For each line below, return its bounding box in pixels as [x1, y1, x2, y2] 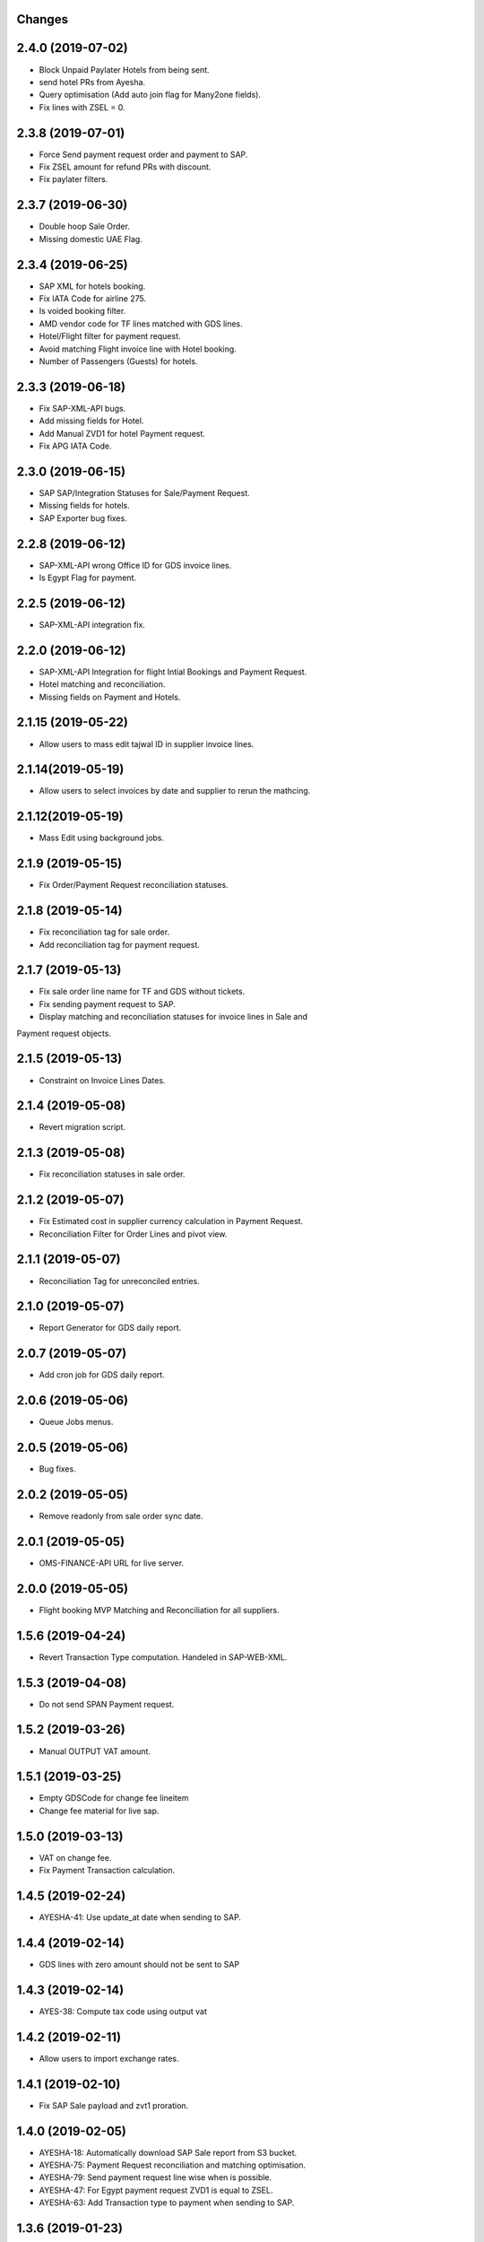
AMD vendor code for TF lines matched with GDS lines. [39, 318, 244, 329]
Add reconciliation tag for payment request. [39, 939, 201, 950]
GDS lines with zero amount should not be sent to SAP [39, 1959, 240, 1969]
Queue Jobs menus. [39, 1417, 114, 1428]
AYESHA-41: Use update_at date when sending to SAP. [39, 1912, 242, 1923]
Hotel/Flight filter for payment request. [39, 331, 181, 342]
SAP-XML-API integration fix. [39, 619, 145, 630]
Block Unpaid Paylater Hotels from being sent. [39, 64, 210, 75]
